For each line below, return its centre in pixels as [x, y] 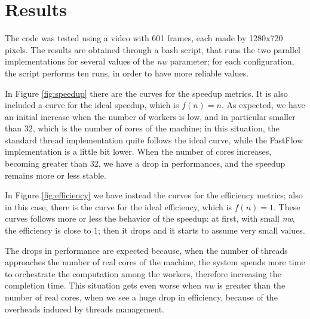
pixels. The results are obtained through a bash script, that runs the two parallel [153, 49]
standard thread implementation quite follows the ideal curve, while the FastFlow [154, 139]
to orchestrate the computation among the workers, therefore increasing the [143, 273]
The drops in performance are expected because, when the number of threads [146, 250]
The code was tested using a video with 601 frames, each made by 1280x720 [144, 38]
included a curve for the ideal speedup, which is [92, 105]
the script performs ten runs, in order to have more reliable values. [127, 73]
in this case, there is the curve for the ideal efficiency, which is [118, 206]
